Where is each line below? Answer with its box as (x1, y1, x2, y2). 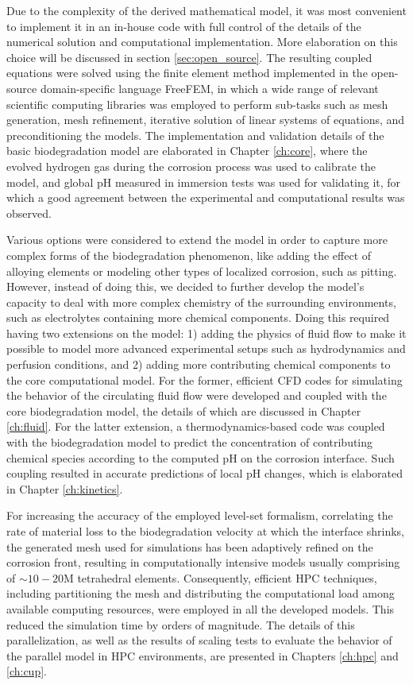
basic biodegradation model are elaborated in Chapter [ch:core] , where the (6, 142, 368, 159)
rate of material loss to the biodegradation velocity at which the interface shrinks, (6, 523, 405, 539)
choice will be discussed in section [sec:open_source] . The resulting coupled (6, 48, 372, 65)
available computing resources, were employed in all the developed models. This (6, 600, 395, 617)
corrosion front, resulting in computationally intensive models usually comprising (6, 554, 400, 571)
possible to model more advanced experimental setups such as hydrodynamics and (6, 340, 406, 357)
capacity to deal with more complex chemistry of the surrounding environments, (6, 293, 396, 310)
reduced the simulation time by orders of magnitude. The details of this (6, 616, 355, 633)
